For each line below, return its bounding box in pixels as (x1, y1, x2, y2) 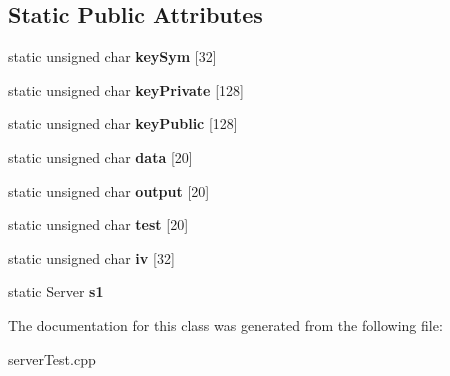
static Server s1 (8, 281, 104, 302)
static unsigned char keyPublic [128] (8, 113, 238, 134)
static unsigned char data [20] (8, 146, 193, 167)
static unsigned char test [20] (8, 214, 189, 235)
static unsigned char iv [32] (8, 247, 175, 268)
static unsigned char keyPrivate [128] (8, 79, 244, 100)
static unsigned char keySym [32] (8, 46, 217, 67)
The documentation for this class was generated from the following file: (8, 314, 443, 335)
